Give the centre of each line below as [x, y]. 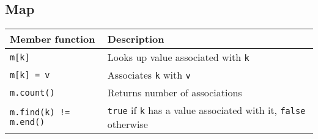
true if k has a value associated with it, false [206, 110]
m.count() [32, 92]
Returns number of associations [175, 93]
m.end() [28, 122]
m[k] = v [30, 75]
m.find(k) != [40, 112]
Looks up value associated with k [178, 57]
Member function [53, 39]
